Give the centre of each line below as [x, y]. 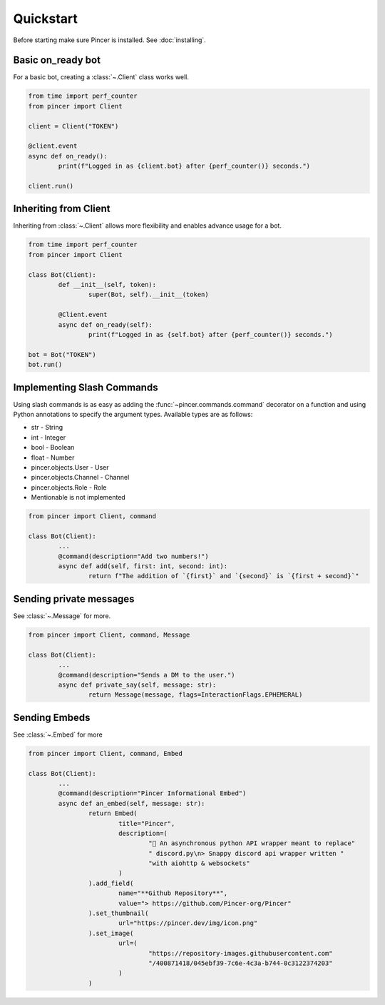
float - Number [53, 458]
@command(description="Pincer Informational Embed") [152, 793]
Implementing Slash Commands [86, 387]
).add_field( [111, 883]
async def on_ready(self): [105, 324]
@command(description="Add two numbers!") [134, 556]
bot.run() [45, 365]
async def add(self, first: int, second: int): [143, 566]
